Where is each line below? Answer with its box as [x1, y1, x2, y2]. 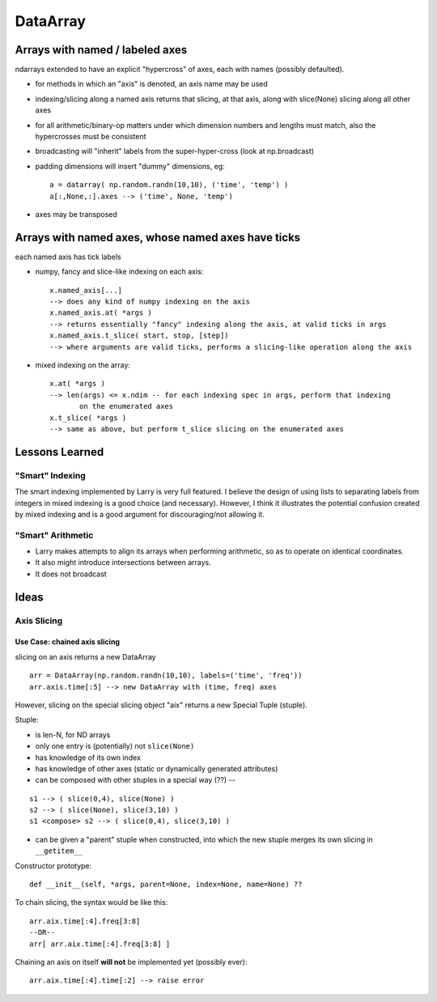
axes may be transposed [35, 209, 117, 219]
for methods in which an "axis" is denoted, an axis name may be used [35, 79, 269, 89]
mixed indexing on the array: [35, 360, 131, 370]
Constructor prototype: [15, 860, 92, 870]
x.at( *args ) [49, 379, 105, 388]
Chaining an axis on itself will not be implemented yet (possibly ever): [15, 957, 248, 966]
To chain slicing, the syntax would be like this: [15, 898, 168, 907]
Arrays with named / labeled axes [15, 43, 188, 57]
